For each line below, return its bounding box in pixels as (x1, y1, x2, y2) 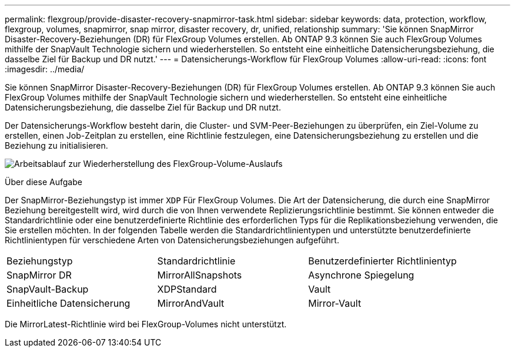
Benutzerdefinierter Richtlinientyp (308, 255, 457, 267)
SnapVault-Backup (6, 283, 89, 295)
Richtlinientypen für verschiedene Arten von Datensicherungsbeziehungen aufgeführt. (5, 235, 339, 245)
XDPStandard (157, 283, 217, 295)
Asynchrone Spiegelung (308, 269, 414, 281)
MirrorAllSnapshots (157, 269, 242, 281)
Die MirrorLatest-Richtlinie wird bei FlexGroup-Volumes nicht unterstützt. (5, 319, 287, 329)
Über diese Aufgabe (5, 177, 82, 187)
